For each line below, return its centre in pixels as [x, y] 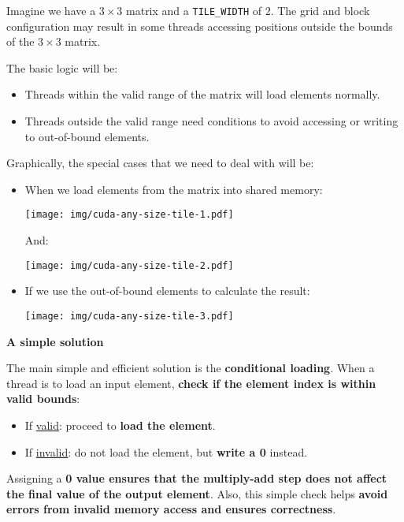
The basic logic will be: [62, 67]
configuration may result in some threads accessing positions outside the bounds [200, 26]
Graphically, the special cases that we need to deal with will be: [160, 163]
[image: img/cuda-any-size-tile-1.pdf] [129, 215]
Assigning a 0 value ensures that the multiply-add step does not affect [197, 478]
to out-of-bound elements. [87, 136]
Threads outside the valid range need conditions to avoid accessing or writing [211, 121]
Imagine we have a [51, 10]
